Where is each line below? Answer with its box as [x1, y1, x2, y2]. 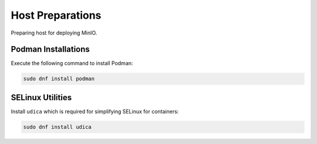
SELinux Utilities [11, 92, 72, 102]
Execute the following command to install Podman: [11, 60, 133, 67]
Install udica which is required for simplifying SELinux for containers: [11, 108, 179, 115]
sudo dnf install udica [23, 124, 92, 130]
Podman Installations [11, 44, 90, 54]
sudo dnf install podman [23, 76, 95, 82]
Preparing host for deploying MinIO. [11, 29, 97, 36]
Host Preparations [11, 9, 102, 22]
